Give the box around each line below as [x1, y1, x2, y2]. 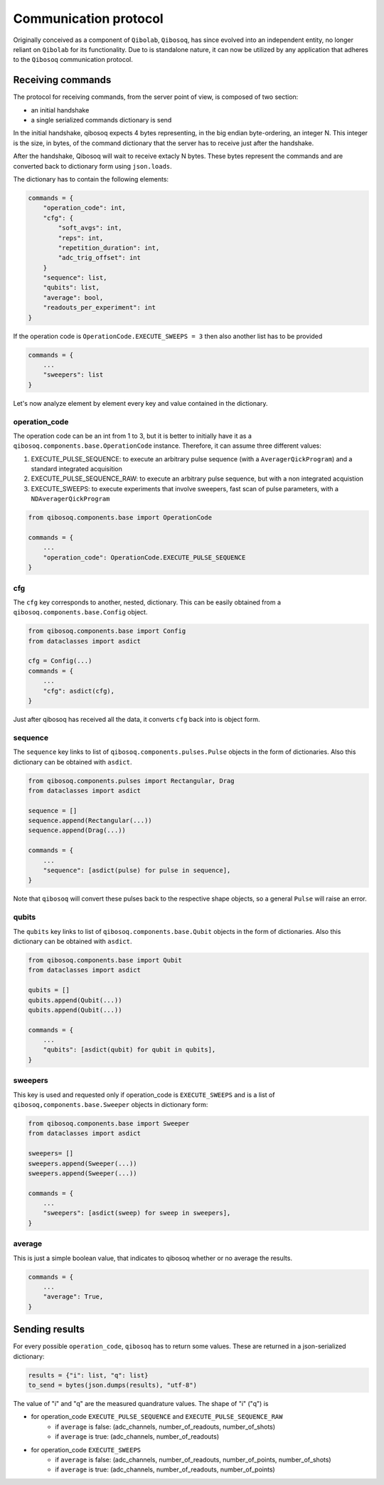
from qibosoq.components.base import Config [28, 627, 186, 635]
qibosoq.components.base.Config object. [13, 608, 148, 616]
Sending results [13, 1323, 85, 1336]
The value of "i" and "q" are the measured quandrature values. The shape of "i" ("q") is [13, 1400, 269, 1407]
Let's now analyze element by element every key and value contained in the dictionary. [13, 399, 268, 407]
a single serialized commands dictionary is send [31, 116, 172, 125]
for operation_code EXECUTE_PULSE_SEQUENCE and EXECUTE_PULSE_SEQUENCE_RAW [31, 1412, 283, 1421]
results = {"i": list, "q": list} [28, 1371, 149, 1379]
